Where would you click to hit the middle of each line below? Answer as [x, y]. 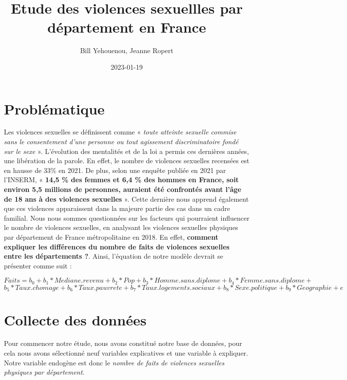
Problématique [54, 108]
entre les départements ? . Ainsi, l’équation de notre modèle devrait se [114, 256]
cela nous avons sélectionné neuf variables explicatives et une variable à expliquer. [126, 352]
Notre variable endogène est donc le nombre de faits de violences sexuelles [114, 362]
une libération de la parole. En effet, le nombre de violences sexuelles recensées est [127, 161]
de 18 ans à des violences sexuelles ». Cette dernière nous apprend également [126, 199]
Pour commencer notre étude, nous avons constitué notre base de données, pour [123, 343]
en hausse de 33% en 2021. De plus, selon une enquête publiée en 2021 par [115, 170]
